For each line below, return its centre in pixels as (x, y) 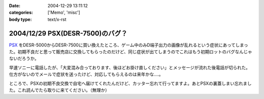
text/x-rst (57, 19)
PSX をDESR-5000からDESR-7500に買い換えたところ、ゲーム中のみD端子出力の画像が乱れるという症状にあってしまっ (129, 45)
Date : (15, 6)
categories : (21, 13)
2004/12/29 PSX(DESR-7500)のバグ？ (68, 33)
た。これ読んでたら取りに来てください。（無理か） (59, 90)
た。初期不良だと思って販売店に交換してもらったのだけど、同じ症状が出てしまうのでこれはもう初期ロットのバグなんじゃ (131, 52)
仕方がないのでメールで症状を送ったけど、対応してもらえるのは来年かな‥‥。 (86, 74)
